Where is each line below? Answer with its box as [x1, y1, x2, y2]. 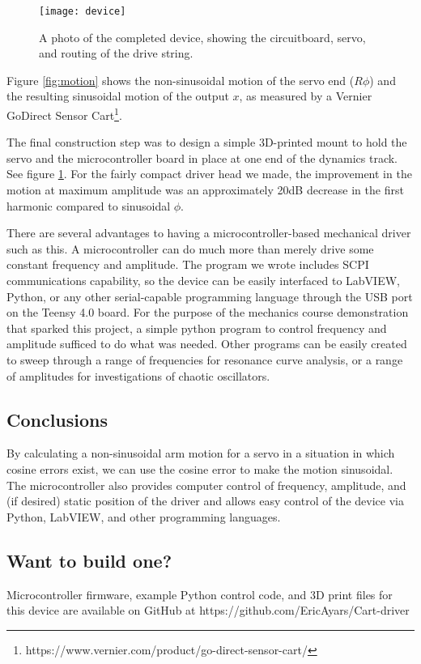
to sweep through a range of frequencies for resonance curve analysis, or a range [6, 351, 403, 368]
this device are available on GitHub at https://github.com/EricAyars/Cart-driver [6, 602, 410, 619]
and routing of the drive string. [39, 45, 193, 62]
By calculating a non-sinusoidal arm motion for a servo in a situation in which [6, 445, 395, 462]
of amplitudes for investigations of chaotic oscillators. [6, 367, 270, 384]
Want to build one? [6, 547, 172, 572]
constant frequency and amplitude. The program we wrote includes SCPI [6, 256, 369, 273]
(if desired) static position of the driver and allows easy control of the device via [6, 492, 404, 509]
